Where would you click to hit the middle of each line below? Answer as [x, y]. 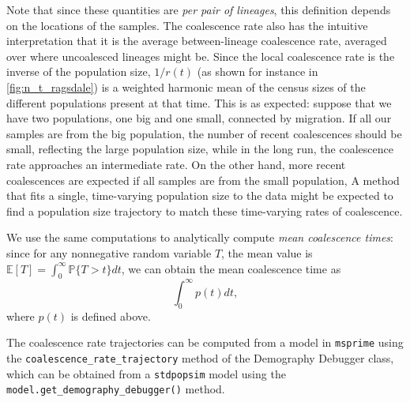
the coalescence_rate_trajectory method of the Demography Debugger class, [200, 357]
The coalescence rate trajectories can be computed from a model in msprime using [205, 342]
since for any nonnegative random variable [109, 252]
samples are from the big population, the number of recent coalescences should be [204, 133]
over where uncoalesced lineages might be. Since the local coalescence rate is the [201, 56]
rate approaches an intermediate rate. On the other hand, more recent [176, 164]
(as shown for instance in [258, 71]
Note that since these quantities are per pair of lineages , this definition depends [199, 9]
